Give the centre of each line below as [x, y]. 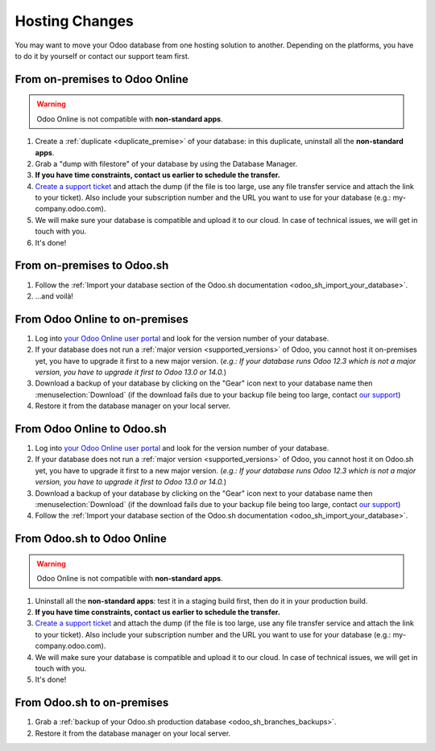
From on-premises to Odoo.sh [92, 266]
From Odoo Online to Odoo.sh [91, 429]
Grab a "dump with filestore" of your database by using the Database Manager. [166, 163]
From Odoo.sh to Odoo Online [91, 539]
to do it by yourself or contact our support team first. [102, 56]
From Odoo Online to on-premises [102, 319]
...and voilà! [54, 296]
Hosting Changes [75, 21]
